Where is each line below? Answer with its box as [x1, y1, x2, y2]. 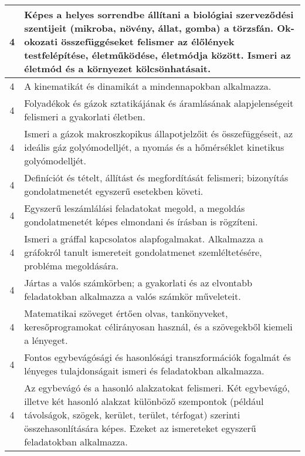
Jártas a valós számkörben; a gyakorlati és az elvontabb [24, 276, 252, 289]
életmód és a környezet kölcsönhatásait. [24, 62, 211, 75]
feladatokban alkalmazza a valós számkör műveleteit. [24, 289, 241, 303]
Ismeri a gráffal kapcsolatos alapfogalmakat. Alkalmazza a [24, 232, 263, 245]
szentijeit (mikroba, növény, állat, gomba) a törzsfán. [24, 21, 274, 35]
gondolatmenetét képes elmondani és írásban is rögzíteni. [24, 215, 258, 228]
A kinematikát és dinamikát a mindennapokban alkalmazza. [24, 79, 272, 93]
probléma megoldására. [24, 259, 119, 272]
